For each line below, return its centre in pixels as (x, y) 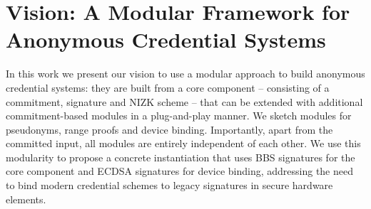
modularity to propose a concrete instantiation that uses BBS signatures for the (181, 157)
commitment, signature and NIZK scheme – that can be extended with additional (184, 101)
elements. (26, 199)
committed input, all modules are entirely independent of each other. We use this (183, 143)
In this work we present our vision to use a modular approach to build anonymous (185, 74)
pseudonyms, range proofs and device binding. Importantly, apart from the (169, 129)
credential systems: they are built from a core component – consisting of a (168, 87)
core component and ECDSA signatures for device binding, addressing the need (179, 171)
